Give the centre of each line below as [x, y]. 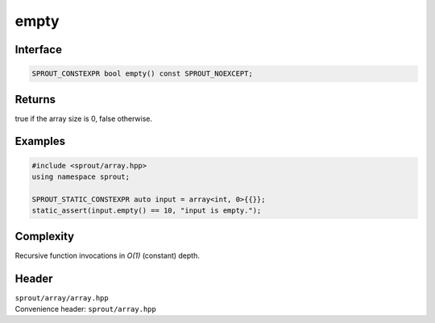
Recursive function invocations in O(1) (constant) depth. [108, 255]
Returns [35, 99]
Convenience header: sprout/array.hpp [85, 309]
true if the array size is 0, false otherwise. [84, 118]
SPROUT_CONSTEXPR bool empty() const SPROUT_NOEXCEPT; [142, 74]
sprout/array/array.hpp [62, 298]
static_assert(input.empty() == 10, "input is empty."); [147, 211]
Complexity [45, 236]
